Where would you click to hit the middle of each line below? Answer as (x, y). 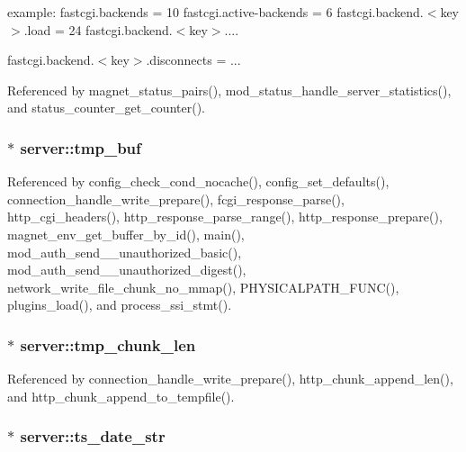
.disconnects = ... (193, 60)
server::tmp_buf (81, 147)
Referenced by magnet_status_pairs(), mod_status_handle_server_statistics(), (229, 90)
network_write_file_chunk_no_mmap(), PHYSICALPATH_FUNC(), (203, 287)
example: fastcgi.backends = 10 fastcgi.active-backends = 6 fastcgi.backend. (215, 12)
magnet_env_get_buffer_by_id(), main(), (126, 234)
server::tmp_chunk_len (108, 344)
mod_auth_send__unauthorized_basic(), (125, 252)
